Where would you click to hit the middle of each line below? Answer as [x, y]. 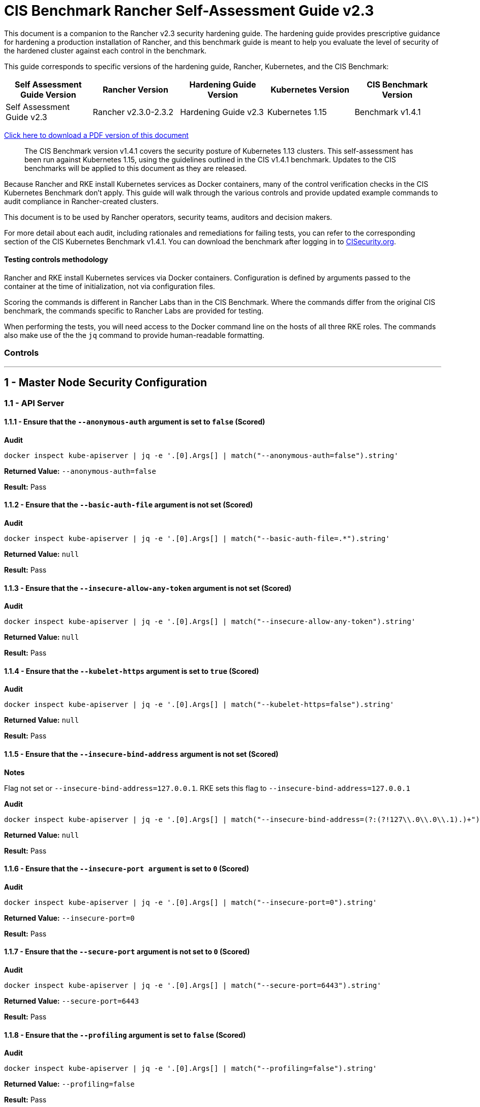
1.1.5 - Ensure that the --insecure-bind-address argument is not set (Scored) [141, 754]
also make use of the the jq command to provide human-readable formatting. [134, 335]
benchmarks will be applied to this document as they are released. [136, 168]
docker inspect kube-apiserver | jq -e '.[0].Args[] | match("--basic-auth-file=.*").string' [197, 538]
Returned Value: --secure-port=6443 [72, 1001]
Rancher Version [135, 89]
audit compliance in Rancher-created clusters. [81, 201]
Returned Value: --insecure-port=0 [69, 918]
